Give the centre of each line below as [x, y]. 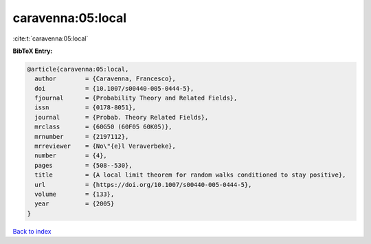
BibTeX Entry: [33, 51]
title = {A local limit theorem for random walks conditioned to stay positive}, [190, 175]
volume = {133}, [75, 194]
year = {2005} [75, 204]
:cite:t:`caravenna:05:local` [50, 38]
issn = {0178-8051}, [86, 108]
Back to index [32, 231]
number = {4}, [71, 156]
